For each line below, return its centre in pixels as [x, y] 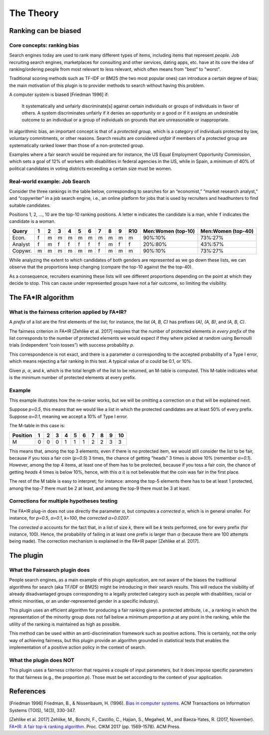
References [27, 691]
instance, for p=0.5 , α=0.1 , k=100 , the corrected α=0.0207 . [69, 518]
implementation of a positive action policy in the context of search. [78, 647]
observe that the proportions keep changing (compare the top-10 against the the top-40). [101, 267]
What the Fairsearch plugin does [49, 570]
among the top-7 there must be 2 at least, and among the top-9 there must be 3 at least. [100, 488]
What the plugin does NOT [42, 660]
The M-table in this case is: [37, 426]
